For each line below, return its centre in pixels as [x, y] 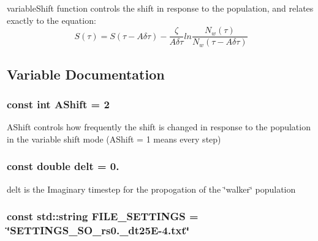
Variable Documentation [86, 74]
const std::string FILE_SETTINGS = [103, 216]
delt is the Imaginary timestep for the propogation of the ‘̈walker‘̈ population [151, 189]
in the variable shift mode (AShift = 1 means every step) [114, 139]
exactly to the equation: [51, 20]
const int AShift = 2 [58, 104]
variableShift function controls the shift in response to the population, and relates [160, 8]
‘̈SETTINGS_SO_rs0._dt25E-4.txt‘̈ [98, 230]
